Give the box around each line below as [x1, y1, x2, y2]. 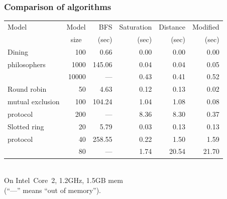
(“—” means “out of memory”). [4, 184, 101, 195]
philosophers [8, 59, 46, 69]
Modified [192, 21, 219, 32]
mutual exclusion [8, 96, 60, 107]
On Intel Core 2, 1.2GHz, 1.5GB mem [4, 175, 123, 185]
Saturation [119, 21, 152, 32]
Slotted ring [8, 121, 44, 131]
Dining [8, 46, 29, 57]
